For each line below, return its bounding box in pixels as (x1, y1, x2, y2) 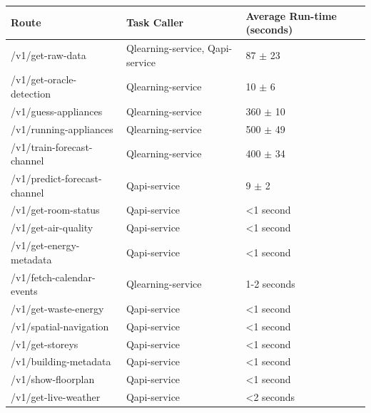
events (11, 283, 38, 298)
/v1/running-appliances (11, 121, 113, 136)
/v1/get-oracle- (11, 72, 77, 87)
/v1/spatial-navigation (11, 318, 109, 333)
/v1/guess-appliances (11, 103, 103, 118)
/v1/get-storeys (11, 336, 78, 351)
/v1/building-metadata (11, 354, 111, 369)
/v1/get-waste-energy (11, 300, 104, 315)
